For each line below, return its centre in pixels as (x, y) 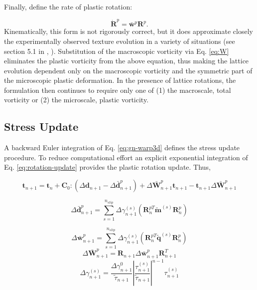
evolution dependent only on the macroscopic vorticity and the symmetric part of (128, 70)
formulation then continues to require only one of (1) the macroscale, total (118, 90)
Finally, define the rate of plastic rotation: (68, 6)
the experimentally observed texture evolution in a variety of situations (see (120, 41)
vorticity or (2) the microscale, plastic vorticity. (76, 100)
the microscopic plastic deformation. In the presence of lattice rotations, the (120, 80)
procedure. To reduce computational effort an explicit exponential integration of (126, 157)
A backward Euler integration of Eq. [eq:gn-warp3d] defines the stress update (122, 147)
